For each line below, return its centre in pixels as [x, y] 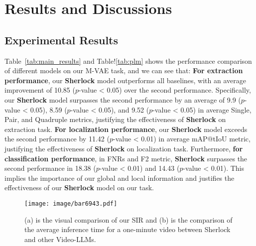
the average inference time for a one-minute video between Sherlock [128, 229]
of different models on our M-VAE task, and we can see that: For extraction [124, 70]
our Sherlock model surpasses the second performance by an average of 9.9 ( [123, 99]
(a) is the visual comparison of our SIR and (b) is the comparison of [128, 219]
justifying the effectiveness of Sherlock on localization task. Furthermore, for [124, 148]
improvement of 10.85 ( [40, 90]
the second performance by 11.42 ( [57, 139]
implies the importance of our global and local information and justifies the [120, 178]
